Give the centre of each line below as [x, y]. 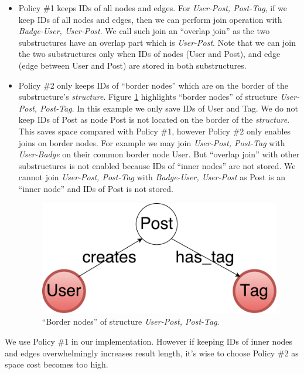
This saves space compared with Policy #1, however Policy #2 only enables [155, 131]
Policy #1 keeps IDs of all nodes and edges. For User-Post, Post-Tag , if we [153, 8]
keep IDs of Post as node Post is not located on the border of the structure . [154, 119]
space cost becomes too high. [57, 364]
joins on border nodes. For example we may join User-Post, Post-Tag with [152, 142]
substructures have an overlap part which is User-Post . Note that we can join [157, 42]
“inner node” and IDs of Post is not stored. [96, 188]
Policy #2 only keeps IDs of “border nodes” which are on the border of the [153, 85]
